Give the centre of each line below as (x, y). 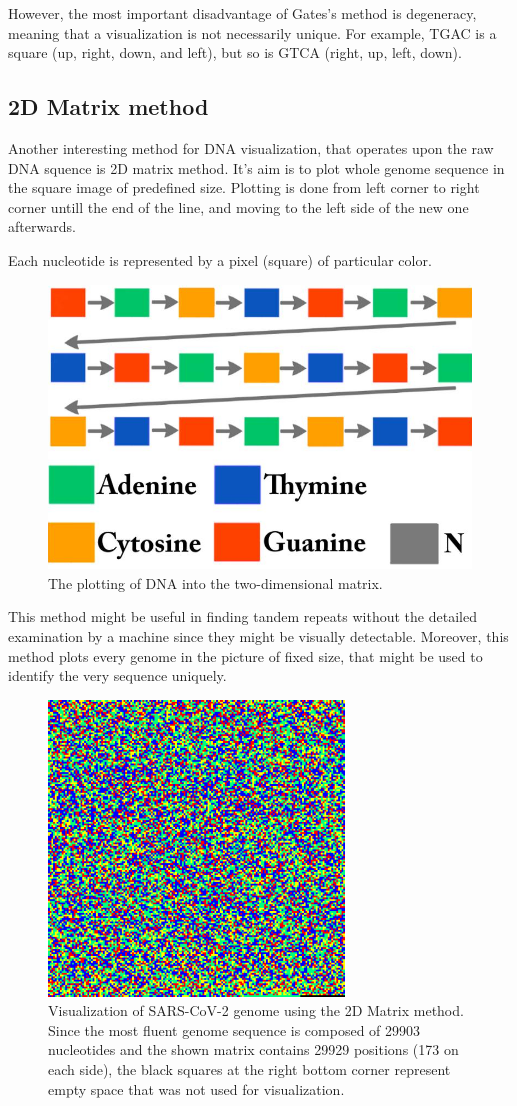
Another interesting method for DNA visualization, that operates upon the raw (251, 147)
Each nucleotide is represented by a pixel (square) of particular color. (220, 259)
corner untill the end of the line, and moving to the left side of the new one (238, 206)
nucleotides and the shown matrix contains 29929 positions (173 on (253, 1049)
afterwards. (42, 226)
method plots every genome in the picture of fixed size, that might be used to (245, 655)
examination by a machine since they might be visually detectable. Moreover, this (258, 636)
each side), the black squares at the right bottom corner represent (249, 1068)
